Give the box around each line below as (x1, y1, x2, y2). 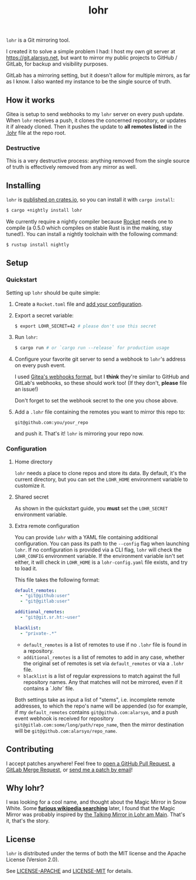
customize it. (14, 482, 46, 489)
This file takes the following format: (14, 576, 100, 583)
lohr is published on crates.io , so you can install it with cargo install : (6, 196, 175, 203)
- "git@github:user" (20, 593, 70, 599)
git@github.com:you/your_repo (14, 420, 89, 426)
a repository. (23, 647, 54, 654)
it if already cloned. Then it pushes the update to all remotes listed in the (6, 123, 182, 130)
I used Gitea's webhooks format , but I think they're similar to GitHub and (14, 373, 190, 380)
